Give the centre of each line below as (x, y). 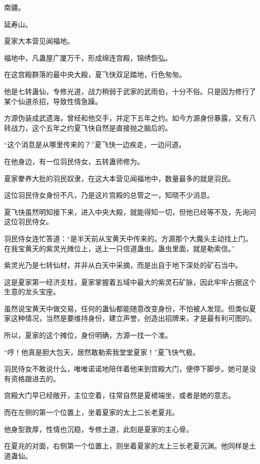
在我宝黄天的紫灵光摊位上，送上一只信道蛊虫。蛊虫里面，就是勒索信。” (119, 248)
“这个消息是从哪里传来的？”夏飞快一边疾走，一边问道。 (95, 144)
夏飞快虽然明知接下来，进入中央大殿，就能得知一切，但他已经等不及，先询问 (130, 211)
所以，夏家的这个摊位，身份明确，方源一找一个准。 (88, 335)
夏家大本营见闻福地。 (39, 41)
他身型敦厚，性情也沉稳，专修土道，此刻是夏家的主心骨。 (98, 429)
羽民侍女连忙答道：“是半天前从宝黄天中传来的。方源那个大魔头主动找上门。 (128, 238)
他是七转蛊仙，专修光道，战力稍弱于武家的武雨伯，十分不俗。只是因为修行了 (130, 91)
